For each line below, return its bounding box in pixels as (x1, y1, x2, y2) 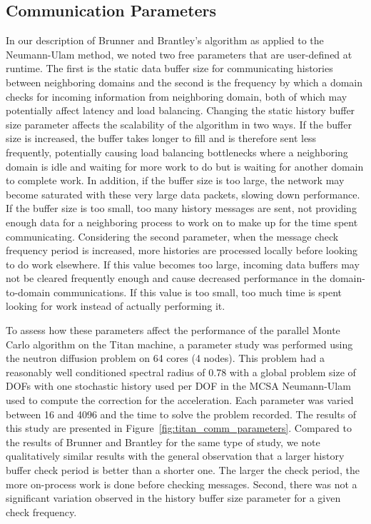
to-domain (6, 284, 51, 299)
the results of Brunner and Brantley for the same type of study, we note (6, 434, 320, 449)
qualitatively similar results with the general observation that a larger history (6, 448, 345, 463)
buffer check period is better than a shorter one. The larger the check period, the (6, 463, 360, 478)
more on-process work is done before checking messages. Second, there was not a (6, 476, 357, 491)
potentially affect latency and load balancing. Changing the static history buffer (6, 103, 355, 118)
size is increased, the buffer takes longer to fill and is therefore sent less (6, 131, 317, 146)
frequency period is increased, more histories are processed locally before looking (6, 243, 358, 258)
